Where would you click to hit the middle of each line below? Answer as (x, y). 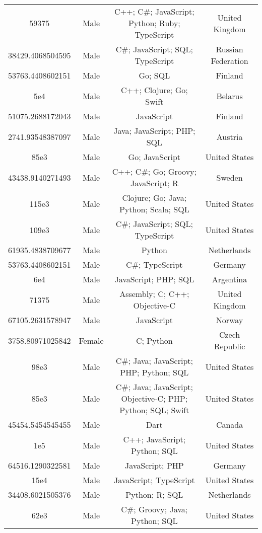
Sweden (230, 177)
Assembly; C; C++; (154, 294)
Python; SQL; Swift (154, 410)
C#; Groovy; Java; (154, 509)
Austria (230, 136)
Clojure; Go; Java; (154, 198)
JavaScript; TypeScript (154, 480)
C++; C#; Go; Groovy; (154, 171)
